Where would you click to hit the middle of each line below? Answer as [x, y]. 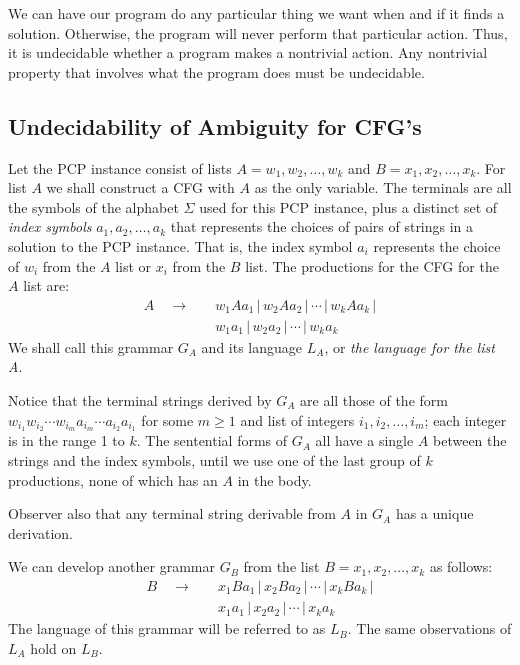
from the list [281, 566]
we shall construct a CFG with [140, 187]
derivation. [41, 532]
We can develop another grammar [112, 566]
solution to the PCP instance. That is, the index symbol [180, 245]
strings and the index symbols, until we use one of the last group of [214, 460]
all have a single [364, 440]
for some [167, 419]
